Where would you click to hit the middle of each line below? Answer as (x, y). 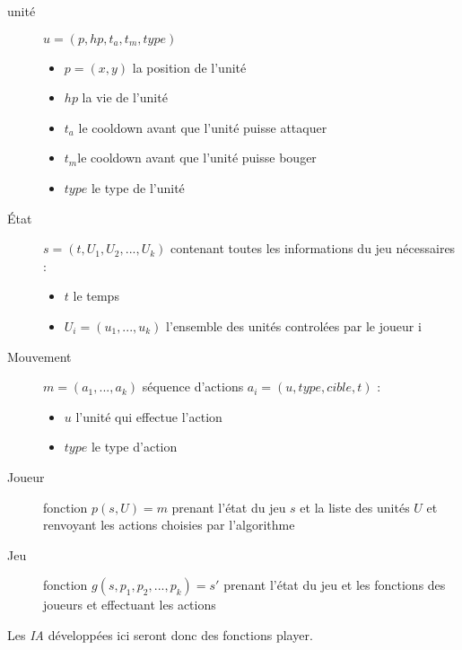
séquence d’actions (193, 386)
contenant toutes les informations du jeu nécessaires (313, 248)
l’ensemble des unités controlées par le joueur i (294, 325)
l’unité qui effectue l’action (149, 416)
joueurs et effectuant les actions (130, 605)
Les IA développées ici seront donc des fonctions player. (160, 634)
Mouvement (39, 356)
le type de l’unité (138, 187)
